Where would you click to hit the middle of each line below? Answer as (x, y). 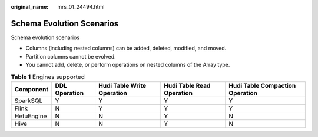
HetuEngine (31, 116)
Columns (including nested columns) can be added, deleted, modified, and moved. (126, 48)
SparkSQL (29, 101)
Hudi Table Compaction (262, 85)
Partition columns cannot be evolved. (71, 56)
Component (32, 89)
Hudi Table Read (187, 85)
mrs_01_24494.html (81, 7)
